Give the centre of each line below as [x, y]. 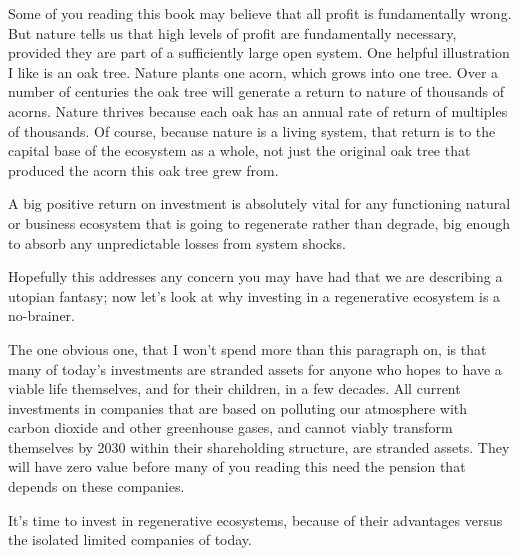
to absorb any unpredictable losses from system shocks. [177, 242]
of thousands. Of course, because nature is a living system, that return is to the [252, 130]
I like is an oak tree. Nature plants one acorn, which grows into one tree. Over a [253, 71]
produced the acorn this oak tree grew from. [143, 169]
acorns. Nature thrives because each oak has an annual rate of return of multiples [258, 110]
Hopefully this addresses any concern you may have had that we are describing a [255, 276]
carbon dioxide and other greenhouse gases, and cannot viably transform [230, 427]
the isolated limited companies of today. [130, 539]
